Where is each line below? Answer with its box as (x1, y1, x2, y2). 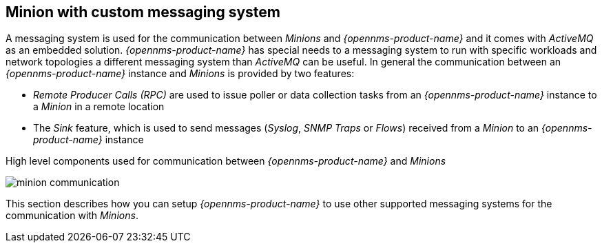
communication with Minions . (6, 209, 138, 222)
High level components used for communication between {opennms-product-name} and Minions (6, 155, 446, 167)
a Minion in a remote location (33, 101, 165, 113)
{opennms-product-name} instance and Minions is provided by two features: (6, 68, 355, 80)
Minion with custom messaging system (6, 3, 280, 21)
